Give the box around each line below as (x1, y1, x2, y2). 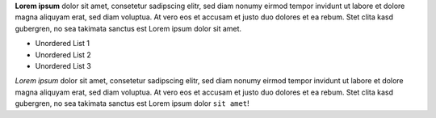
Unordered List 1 (35, 39, 90, 48)
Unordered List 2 (35, 49, 92, 60)
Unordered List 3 (35, 61, 92, 70)
